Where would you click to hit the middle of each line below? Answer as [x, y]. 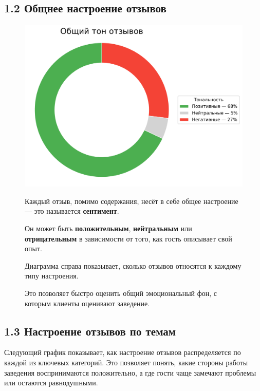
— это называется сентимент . [72, 211]
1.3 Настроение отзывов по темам [90, 331]
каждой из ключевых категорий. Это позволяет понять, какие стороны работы [126, 362]
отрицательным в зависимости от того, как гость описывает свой [128, 238]
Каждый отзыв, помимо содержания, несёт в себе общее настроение [132, 201]
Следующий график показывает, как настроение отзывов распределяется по [123, 352]
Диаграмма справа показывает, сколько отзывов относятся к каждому [133, 265]
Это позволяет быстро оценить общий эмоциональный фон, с [121, 293]
